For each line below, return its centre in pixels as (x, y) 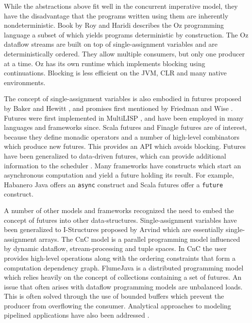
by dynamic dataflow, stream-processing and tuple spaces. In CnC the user (115, 248)
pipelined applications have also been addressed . (77, 315)
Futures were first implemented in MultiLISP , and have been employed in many (124, 117)
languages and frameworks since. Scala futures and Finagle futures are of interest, (126, 127)
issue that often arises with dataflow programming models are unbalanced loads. (123, 286)
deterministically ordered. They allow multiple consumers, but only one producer (124, 53)
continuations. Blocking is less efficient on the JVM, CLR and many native (115, 73)
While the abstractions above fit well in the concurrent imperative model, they (121, 6)
